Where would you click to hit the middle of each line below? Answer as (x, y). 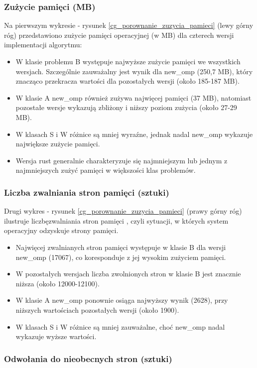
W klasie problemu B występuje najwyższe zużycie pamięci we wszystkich (128, 61)
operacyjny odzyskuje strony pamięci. (61, 230)
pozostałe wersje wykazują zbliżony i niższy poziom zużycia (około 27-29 (126, 107)
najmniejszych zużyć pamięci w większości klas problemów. (106, 170)
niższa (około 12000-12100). (58, 283)
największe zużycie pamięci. (58, 144)
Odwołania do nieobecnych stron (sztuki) (88, 358)
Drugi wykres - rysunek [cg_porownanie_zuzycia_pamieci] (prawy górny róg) (123, 211)
